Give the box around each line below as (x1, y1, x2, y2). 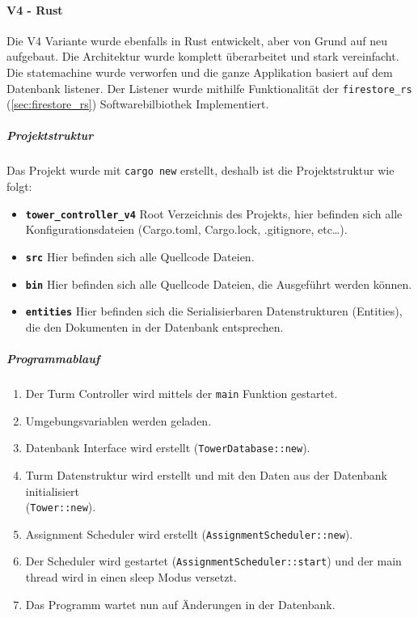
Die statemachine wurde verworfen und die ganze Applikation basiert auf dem (6, 63, 393, 80)
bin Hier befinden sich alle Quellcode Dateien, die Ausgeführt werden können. (25, 275, 412, 292)
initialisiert (25, 482, 80, 499)
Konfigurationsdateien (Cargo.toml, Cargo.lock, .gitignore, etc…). (25, 221, 348, 238)
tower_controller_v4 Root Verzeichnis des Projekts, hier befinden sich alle (25, 205, 403, 222)
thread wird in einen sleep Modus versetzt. (25, 569, 237, 586)
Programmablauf (6, 350, 100, 367)
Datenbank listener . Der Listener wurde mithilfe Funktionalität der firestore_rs (6, 79, 412, 96)
